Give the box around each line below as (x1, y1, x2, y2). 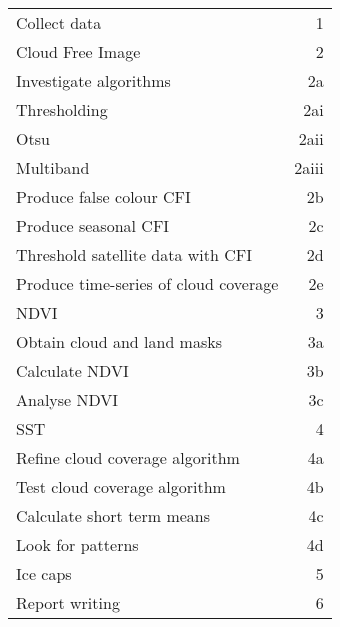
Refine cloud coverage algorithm (16, 446, 240, 469)
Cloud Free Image (16, 40, 141, 63)
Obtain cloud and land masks (16, 330, 222, 353)
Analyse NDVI (16, 388, 119, 411)
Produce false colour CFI (16, 185, 191, 208)
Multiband (16, 156, 90, 179)
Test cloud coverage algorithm (16, 475, 226, 498)
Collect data (16, 11, 102, 34)
